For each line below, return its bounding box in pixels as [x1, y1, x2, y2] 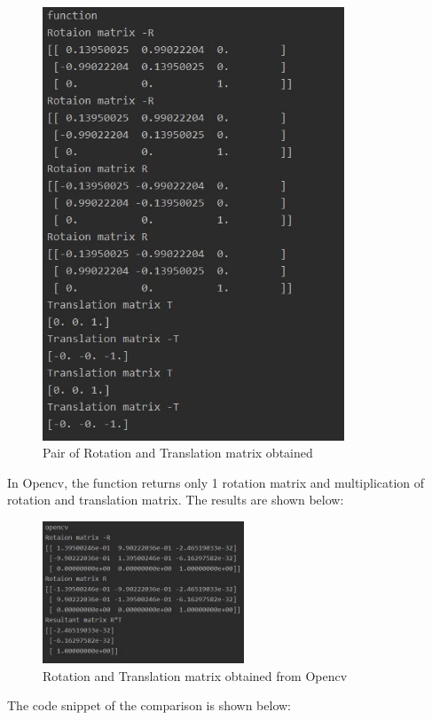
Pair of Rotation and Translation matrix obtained [43, 443, 313, 462]
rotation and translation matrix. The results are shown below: [7, 490, 344, 509]
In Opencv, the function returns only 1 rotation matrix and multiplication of [7, 473, 425, 491]
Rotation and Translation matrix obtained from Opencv [43, 666, 348, 685]
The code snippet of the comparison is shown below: [7, 696, 291, 715]
